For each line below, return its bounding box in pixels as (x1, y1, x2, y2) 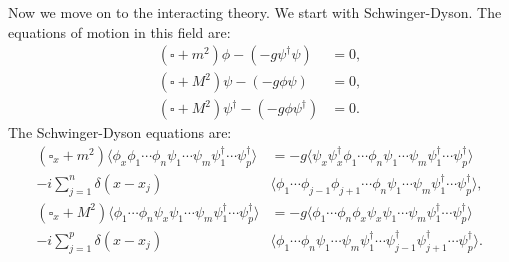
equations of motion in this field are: (8, 21, 231, 42)
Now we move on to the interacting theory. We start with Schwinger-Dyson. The (8, 2, 502, 22)
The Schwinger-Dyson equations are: (8, 122, 232, 143)
